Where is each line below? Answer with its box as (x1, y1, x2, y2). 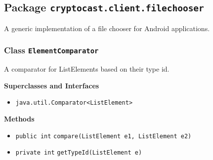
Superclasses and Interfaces (4, 80, 99, 90)
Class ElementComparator (4, 44, 99, 56)
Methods (4, 114, 35, 123)
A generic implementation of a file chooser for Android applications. (4, 23, 210, 33)
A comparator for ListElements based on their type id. (4, 64, 170, 74)
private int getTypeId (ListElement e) (15, 149, 142, 157)
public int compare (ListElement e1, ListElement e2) (15, 132, 192, 140)
